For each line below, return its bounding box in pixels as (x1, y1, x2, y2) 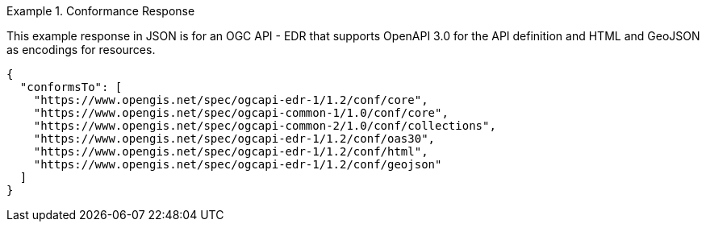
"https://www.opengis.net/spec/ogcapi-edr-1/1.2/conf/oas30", (33, 132, 436, 145)
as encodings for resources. (6, 43, 156, 56)
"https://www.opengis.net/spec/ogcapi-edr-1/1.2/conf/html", (33, 145, 428, 158)
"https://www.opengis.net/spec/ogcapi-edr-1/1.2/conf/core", (33, 93, 428, 106)
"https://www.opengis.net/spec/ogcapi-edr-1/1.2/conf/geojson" (33, 158, 442, 171)
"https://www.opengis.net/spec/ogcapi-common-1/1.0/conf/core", (33, 106, 449, 119)
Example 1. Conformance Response (6, 4, 195, 18)
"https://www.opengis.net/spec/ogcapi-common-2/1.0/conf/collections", (33, 119, 496, 132)
